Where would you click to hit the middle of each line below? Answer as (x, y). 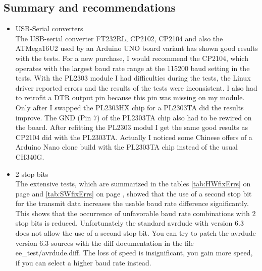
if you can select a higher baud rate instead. (83, 262)
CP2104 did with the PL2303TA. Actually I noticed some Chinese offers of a (134, 137)
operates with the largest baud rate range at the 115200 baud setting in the (133, 68)
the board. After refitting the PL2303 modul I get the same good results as (132, 127)
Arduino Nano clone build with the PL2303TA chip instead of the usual (126, 147)
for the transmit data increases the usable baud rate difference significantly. (132, 203)
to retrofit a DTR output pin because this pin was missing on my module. (130, 97)
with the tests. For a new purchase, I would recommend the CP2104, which (132, 58)
